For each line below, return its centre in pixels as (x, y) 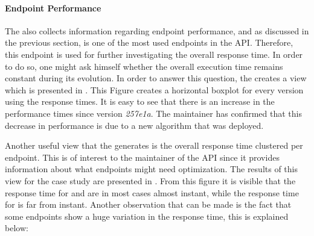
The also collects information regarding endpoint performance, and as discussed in (157, 30)
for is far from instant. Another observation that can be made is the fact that (148, 204)
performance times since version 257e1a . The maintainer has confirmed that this (153, 113)
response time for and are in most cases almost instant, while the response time (152, 192)
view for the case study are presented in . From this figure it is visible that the (150, 180)
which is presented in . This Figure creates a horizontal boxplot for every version (154, 89)
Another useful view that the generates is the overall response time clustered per (154, 145)
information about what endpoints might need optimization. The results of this (151, 169)
